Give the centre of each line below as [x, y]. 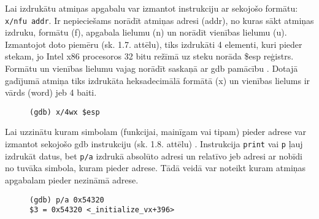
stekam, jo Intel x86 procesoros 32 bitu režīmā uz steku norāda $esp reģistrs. [149, 56]
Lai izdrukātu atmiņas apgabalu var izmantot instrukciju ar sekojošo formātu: [152, 8]
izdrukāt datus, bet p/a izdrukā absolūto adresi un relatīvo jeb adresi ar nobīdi [154, 156]
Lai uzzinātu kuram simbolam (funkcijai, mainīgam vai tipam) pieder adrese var [156, 132]
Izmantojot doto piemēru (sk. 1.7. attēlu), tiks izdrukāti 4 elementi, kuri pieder [154, 44]
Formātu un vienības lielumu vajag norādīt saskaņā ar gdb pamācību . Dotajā [152, 68]
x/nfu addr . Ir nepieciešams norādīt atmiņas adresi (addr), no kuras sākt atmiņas [159, 20]
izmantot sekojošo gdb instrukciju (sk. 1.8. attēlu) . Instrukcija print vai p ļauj [154, 144]
